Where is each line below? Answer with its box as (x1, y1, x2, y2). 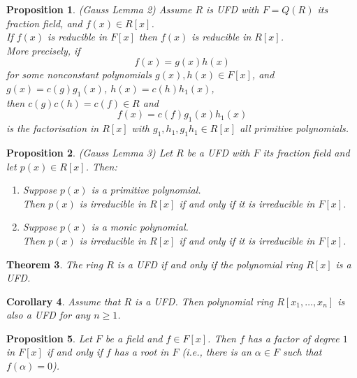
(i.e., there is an (182, 344, 252, 359)
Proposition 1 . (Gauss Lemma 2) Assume (6, 2, 192, 16)
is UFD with (206, 2, 259, 16)
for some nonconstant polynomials (6, 67, 152, 82)
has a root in (114, 344, 169, 359)
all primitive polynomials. (240, 121, 349, 136)
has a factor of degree (247, 330, 340, 345)
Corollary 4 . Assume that (6, 293, 121, 308)
